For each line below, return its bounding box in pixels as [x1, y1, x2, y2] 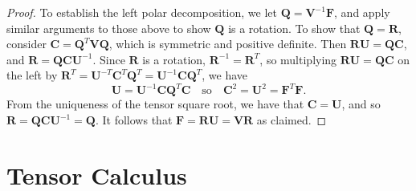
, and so [341, 95, 381, 112]
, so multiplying [259, 51, 337, 67]
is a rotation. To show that [228, 19, 361, 36]
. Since [92, 51, 125, 67]
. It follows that [95, 112, 173, 128]
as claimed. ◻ [256, 112, 327, 128]
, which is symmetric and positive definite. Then [108, 35, 347, 52]
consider [6, 35, 47, 52]
